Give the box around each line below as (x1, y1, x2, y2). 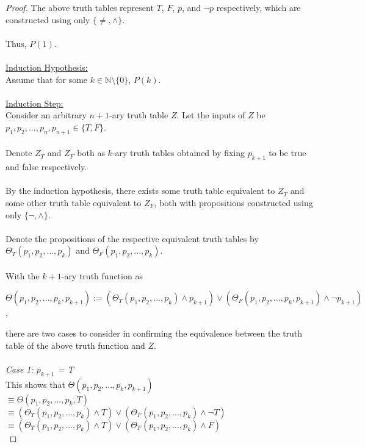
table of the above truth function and (5, 338, 145, 351)
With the (5, 269, 40, 282)
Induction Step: (5, 96, 63, 109)
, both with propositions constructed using (154, 196, 313, 209)
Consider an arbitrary (5, 109, 87, 121)
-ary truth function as (61, 269, 143, 282)
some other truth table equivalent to (5, 196, 142, 209)
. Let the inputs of (176, 109, 245, 121)
